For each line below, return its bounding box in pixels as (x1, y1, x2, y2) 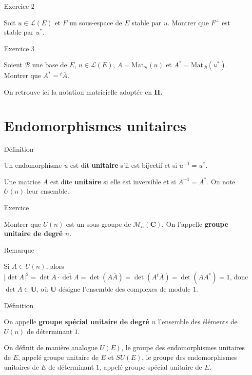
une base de (32, 59, 67, 70)
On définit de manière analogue (4, 342, 98, 353)
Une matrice (4, 176, 41, 186)
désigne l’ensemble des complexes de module (58, 284, 191, 294)
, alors (46, 261, 64, 271)
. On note (207, 176, 235, 186)
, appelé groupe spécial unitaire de (99, 361, 202, 372)
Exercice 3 (4, 43, 35, 53)
